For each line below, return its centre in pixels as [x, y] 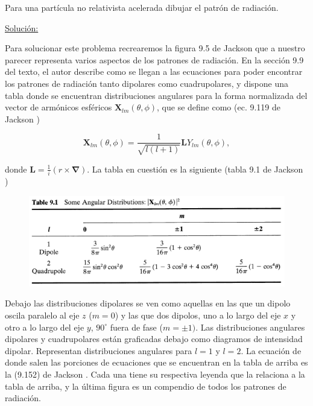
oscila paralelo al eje [42, 315]
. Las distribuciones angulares [250, 327]
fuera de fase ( [136, 327]
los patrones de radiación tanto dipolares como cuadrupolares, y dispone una [147, 83]
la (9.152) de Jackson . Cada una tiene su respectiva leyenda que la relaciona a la [155, 374]
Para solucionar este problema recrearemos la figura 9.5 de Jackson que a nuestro [155, 48]
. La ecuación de [271, 350]
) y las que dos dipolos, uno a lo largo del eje [198, 315]
